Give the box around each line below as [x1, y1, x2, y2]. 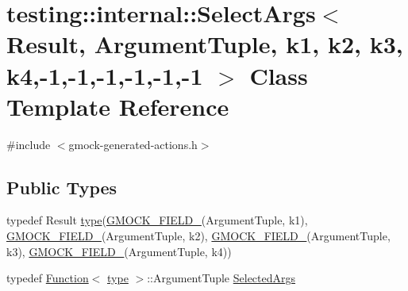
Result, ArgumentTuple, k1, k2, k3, [6, 28, 403, 60]
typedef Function [6, 270, 89, 286]
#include [6, 136, 51, 152]
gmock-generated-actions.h [68, 136, 198, 152]
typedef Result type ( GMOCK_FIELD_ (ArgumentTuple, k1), [6, 212, 308, 228]
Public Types [6, 174, 117, 199]
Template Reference [6, 90, 229, 122]
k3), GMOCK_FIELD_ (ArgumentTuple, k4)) [6, 243, 232, 259]
